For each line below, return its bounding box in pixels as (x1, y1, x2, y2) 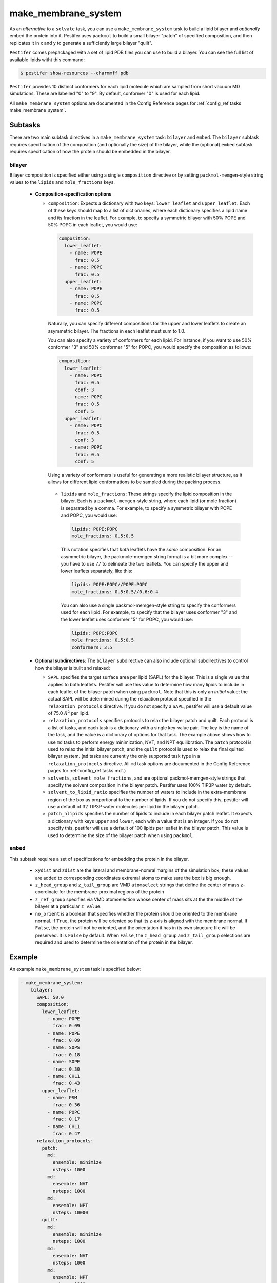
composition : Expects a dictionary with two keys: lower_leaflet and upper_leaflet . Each (48, 200, 250, 206)
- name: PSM (47, 1095, 77, 1101)
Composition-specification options (35, 190, 112, 197)
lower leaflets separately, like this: (61, 568, 133, 574)
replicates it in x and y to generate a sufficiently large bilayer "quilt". (9, 40, 153, 46)
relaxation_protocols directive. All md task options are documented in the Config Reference (48, 760, 251, 767)
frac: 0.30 (52, 1066, 81, 1072)
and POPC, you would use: (61, 512, 117, 518)
